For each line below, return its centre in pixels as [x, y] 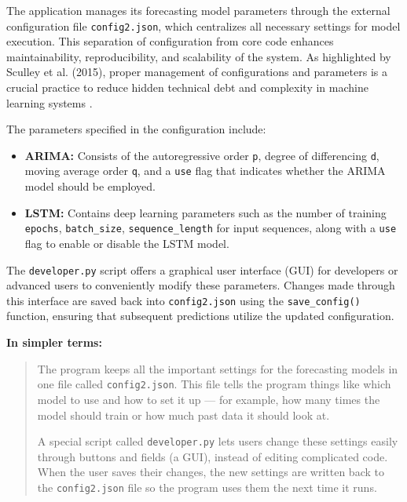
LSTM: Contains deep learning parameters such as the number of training [205, 212]
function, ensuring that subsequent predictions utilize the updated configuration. [200, 316]
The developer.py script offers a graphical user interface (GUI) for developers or [202, 269]
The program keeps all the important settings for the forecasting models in [218, 368]
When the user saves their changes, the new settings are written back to [211, 472]
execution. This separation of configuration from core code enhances [170, 41]
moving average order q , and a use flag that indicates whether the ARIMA [205, 171]
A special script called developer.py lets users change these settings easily [218, 441]
